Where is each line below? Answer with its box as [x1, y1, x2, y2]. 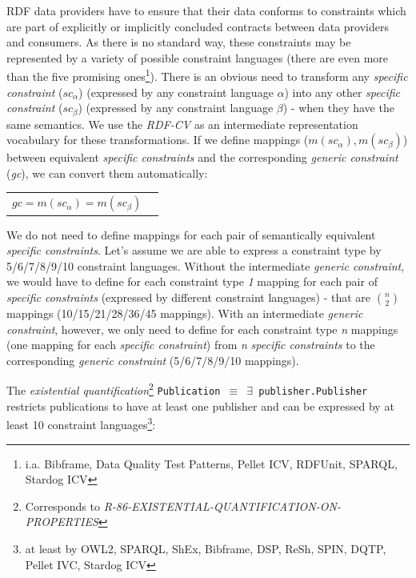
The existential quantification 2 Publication [6, 379, 221, 399]
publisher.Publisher [258, 386, 368, 398]
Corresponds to [25, 497, 100, 514]
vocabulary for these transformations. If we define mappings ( [6, 131, 309, 148]
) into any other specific [284, 83, 400, 100]
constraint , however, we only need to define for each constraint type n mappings [6, 320, 398, 337]
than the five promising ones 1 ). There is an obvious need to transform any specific [6, 66, 408, 85]
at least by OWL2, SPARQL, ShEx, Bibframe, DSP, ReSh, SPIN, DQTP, [25, 540, 386, 556]
